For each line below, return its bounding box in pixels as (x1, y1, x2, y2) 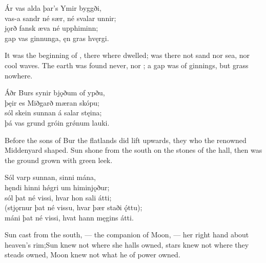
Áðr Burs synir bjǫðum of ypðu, (5, 87, 105, 98)
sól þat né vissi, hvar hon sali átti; (5, 192, 112, 203)
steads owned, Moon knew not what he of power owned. (5, 249, 180, 260)
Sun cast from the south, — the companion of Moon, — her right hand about (5, 229, 249, 240)
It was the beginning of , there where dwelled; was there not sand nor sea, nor (5, 50, 250, 60)
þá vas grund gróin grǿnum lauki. (5, 117, 110, 128)
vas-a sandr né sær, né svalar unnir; (5, 12, 116, 23)
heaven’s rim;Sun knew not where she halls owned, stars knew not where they (5, 239, 249, 250)
